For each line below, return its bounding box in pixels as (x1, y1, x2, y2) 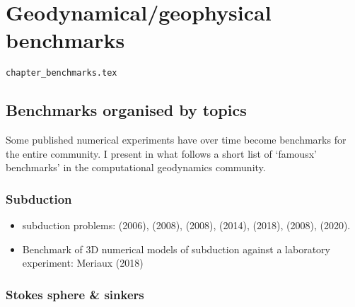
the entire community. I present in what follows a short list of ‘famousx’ (6, 146, 317, 161)
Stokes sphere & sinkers (6, 285, 144, 303)
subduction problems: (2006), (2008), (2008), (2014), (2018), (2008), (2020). (22, 218, 351, 233)
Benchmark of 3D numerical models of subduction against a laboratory (22, 241, 330, 256)
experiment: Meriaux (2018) (22, 255, 144, 270)
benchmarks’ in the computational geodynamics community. (6, 160, 266, 175)
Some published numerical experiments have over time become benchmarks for (6, 132, 347, 147)
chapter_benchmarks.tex (6, 68, 117, 79)
